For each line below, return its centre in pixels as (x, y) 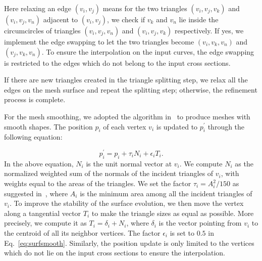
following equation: (33, 137)
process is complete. (35, 99)
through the (226, 126)
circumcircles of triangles (42, 30)
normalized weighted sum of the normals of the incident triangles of (109, 173)
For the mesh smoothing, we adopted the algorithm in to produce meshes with (127, 116)
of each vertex (125, 126)
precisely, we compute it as (45, 223)
